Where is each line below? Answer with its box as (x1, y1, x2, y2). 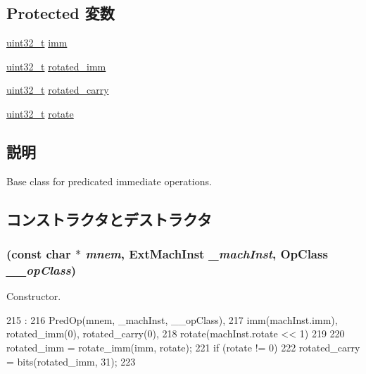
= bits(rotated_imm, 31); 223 (6, 354, 136, 368)
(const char (6, 245, 71, 263)
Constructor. (6, 289, 61, 304)
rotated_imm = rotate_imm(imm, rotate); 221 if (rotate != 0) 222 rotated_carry (6, 340, 360, 355)
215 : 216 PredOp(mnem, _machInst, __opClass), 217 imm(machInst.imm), (6, 312, 338, 327)
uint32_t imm (6, 35, 68, 50)
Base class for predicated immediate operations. (6, 173, 212, 188)
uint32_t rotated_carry (6, 82, 109, 97)
